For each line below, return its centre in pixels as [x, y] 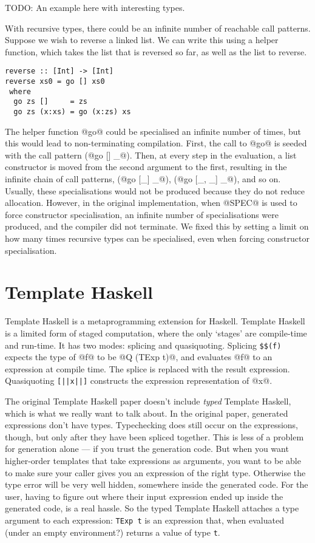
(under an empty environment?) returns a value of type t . [113, 532]
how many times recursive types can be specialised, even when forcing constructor [157, 238]
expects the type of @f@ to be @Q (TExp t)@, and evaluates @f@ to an [139, 357]
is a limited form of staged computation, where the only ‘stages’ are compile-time [156, 333]
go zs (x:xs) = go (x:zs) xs [72, 112]
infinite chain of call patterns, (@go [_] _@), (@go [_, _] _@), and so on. [143, 179]
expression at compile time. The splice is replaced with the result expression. [147, 368]
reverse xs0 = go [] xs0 [55, 82]
